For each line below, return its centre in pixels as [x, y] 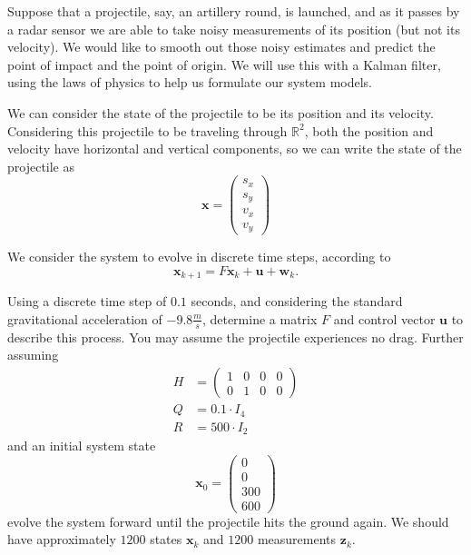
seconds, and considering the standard [297, 301]
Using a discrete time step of [87, 301]
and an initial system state [82, 445]
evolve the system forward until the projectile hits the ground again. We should [228, 521]
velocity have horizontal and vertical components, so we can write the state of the [235, 149]
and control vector [384, 318]
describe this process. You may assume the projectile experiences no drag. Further [235, 337]
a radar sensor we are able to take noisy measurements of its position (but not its [234, 29]
